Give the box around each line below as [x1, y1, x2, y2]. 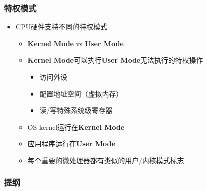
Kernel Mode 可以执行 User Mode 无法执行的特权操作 [27, 55, 203, 65]
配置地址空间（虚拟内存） [39, 88, 123, 98]
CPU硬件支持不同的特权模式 [15, 21, 107, 32]
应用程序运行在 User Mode [27, 138, 115, 149]
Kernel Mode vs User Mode [27, 38, 124, 48]
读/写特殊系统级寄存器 [39, 105, 113, 115]
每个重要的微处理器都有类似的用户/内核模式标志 [27, 155, 184, 165]
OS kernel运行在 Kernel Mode [27, 121, 125, 132]
